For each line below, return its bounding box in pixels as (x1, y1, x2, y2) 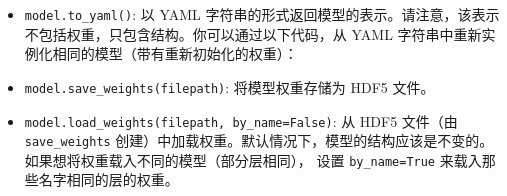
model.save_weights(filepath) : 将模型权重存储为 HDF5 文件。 (24, 76, 435, 97)
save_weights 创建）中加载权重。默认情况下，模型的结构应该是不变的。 (24, 130, 494, 151)
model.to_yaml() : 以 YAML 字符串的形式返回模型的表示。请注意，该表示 (24, 4, 500, 24)
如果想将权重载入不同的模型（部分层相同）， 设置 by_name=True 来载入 (24, 149, 482, 170)
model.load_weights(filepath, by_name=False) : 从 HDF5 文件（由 (24, 110, 458, 131)
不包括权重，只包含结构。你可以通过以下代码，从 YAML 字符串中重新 (24, 23, 482, 44)
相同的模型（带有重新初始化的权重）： (52, 43, 298, 64)
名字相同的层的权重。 (38, 169, 179, 190)
